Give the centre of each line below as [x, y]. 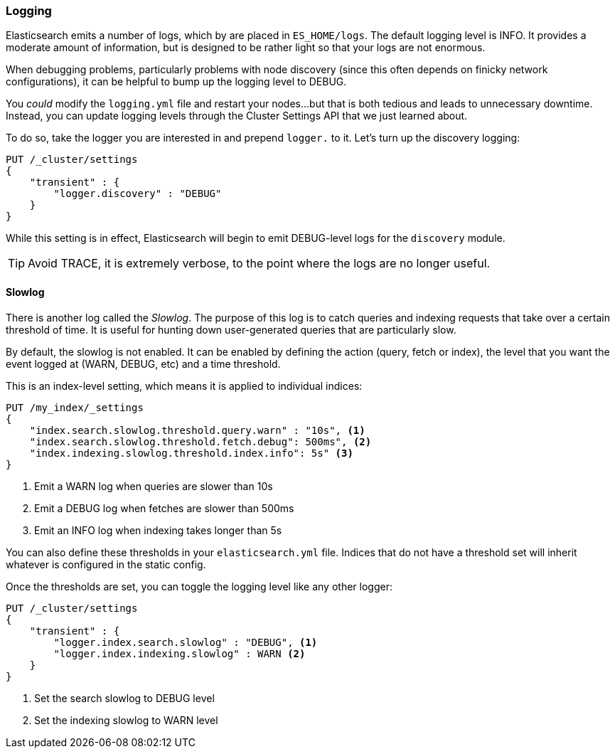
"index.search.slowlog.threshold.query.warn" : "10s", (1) [197, 430]
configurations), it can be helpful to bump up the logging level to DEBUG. [176, 82]
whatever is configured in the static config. [106, 564]
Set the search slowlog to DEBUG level [124, 698]
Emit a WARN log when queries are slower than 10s [154, 486]
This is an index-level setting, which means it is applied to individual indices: [184, 386]
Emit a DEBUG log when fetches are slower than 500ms [164, 508]
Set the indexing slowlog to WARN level [126, 720]
